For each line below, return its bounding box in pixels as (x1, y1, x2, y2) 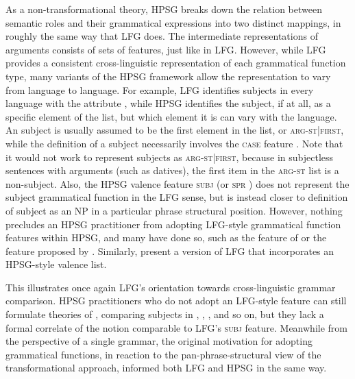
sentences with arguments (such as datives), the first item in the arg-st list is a (5, 163, 339, 178)
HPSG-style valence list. (5, 257, 107, 271)
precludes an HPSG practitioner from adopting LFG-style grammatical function (5, 217, 341, 231)
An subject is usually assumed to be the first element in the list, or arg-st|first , (5, 123, 344, 137)
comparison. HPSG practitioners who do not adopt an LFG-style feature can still (5, 293, 347, 308)
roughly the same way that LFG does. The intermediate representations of (5, 29, 318, 43)
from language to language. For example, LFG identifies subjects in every (5, 82, 314, 97)
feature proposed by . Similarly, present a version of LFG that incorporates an (5, 243, 334, 258)
